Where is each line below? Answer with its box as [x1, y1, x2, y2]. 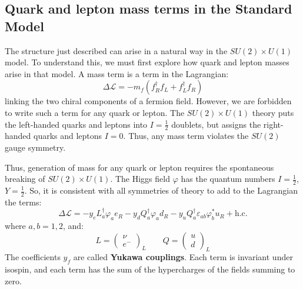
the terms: [5, 195, 42, 208]
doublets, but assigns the [171, 118, 261, 130]
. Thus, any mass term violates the [123, 129, 249, 142]
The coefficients [5, 251, 61, 263]
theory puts [252, 106, 294, 118]
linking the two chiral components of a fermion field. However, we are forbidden [5, 95, 292, 107]
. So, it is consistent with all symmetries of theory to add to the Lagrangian [24, 184, 298, 196]
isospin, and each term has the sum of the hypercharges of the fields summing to [5, 263, 295, 275]
